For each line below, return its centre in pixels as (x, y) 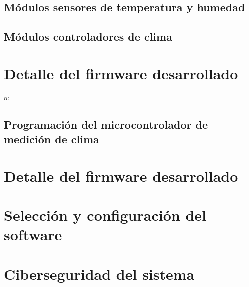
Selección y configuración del (105, 215)
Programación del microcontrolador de (106, 124)
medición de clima (52, 139)
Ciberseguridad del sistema (99, 274)
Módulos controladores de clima (88, 37)
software (33, 235)
